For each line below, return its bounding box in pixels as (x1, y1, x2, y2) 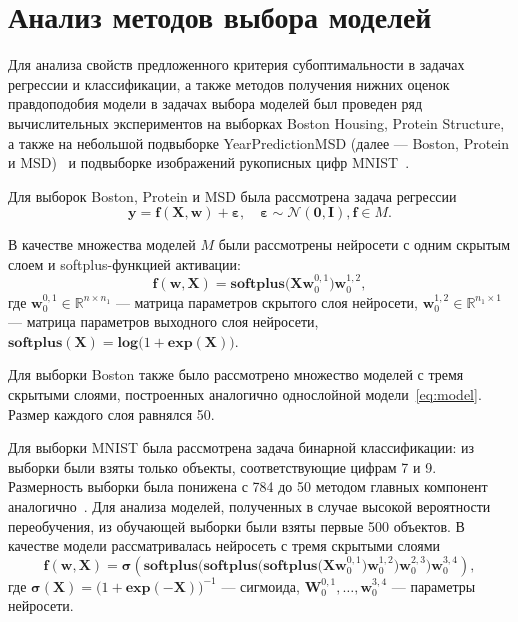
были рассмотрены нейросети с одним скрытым (218, 234, 511, 255)
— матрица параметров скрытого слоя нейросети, (115, 291, 419, 312)
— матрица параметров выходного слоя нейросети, (8, 311, 319, 332)
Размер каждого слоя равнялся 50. (8, 403, 215, 424)
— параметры (391, 575, 476, 596)
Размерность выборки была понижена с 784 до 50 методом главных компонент (8, 476, 488, 497)
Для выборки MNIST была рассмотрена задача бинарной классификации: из (8, 437, 475, 458)
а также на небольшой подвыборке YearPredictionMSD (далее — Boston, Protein (8, 132, 510, 153)
